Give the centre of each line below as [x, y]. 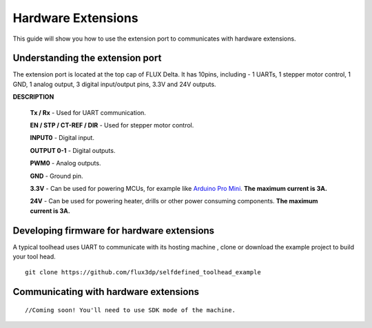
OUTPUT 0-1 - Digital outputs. [73, 150]
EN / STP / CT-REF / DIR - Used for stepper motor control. [112, 125]
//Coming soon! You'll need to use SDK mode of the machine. [130, 310]
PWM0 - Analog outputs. [65, 163]
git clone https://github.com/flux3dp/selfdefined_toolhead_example [143, 273]
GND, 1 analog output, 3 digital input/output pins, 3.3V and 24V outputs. [114, 84]
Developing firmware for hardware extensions [114, 230]
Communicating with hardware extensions [106, 292]
